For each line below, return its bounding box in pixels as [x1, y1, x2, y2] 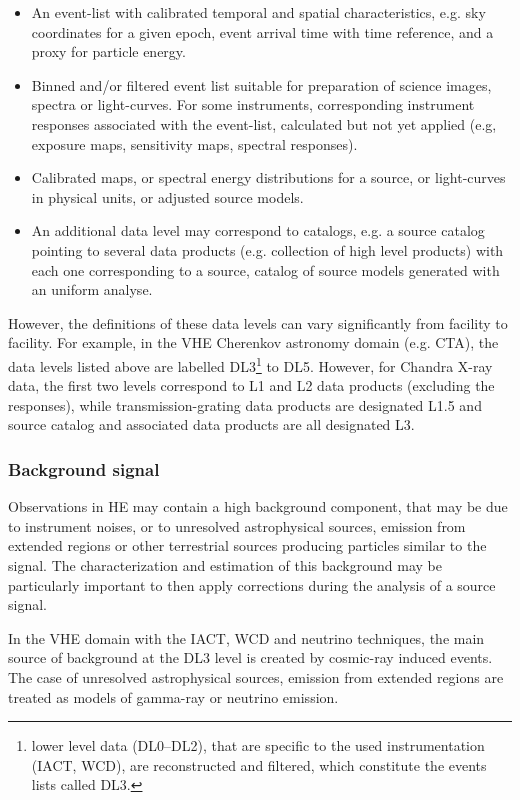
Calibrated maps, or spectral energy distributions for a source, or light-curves [31, 167, 506, 188]
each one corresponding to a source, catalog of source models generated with [31, 259, 500, 280]
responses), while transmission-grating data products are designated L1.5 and [8, 394, 482, 415]
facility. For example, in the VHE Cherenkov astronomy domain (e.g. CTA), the [8, 332, 499, 353]
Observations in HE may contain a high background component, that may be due [8, 496, 508, 517]
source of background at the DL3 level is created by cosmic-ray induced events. [8, 647, 493, 668]
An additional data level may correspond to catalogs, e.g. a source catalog [31, 220, 485, 241]
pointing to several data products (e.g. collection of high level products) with [31, 239, 504, 260]
